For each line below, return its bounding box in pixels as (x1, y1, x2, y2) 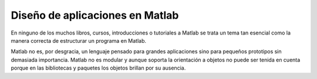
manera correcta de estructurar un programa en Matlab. (11, 37, 147, 44)
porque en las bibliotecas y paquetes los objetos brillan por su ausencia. (11, 64, 186, 71)
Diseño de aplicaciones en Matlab (11, 9, 179, 22)
